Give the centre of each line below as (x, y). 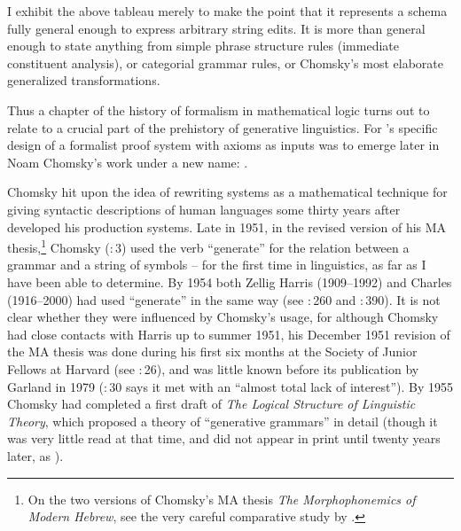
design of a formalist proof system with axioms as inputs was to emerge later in (223, 145)
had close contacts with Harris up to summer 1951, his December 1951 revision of (229, 334)
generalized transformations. (84, 80)
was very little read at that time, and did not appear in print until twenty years (224, 438)
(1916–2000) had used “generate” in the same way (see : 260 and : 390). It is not (224, 299)
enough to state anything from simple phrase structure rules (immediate (203, 46)
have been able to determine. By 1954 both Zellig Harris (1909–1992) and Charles (230, 281)
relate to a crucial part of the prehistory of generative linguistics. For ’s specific (223, 127)
